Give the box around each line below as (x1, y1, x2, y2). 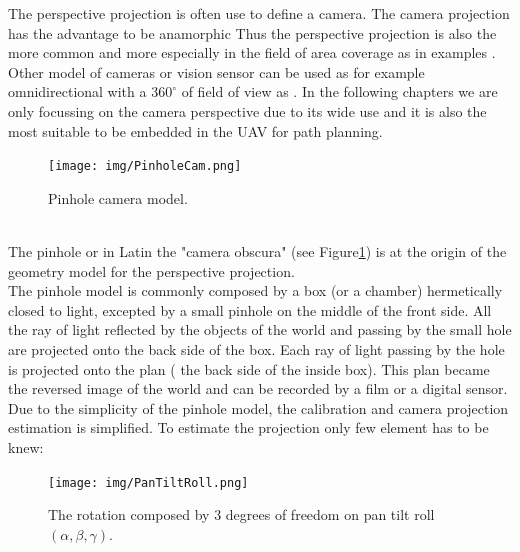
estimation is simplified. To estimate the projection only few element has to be (8, 417, 489, 438)
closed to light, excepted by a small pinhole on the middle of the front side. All (8, 299, 492, 320)
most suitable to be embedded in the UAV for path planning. (8, 120, 383, 141)
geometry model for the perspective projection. (8, 260, 295, 281)
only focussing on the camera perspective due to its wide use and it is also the (8, 100, 487, 121)
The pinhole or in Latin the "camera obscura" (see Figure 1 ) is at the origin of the (8, 241, 507, 261)
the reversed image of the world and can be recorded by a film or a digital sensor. (8, 378, 508, 399)
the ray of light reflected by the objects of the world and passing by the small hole (8, 319, 512, 340)
